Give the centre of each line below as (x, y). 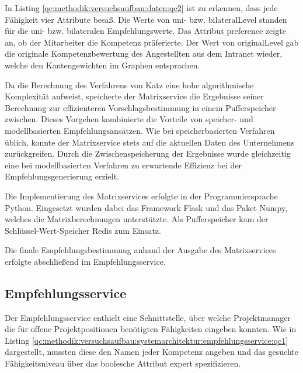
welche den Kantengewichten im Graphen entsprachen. (102, 65)
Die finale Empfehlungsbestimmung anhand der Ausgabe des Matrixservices (140, 250)
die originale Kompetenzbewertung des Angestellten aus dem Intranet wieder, (144, 53)
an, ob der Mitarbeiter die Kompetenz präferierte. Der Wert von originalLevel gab (152, 42)
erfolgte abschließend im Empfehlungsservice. (85, 261)
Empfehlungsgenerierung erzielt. (62, 176)
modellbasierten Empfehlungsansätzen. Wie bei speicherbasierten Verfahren (140, 130)
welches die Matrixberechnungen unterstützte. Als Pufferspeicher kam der (137, 219)
